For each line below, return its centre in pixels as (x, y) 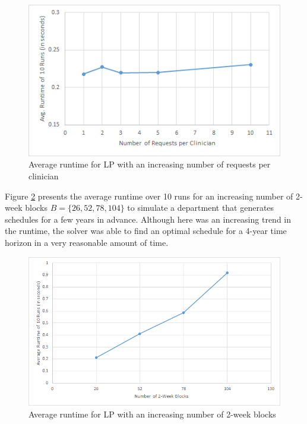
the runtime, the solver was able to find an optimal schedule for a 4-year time (146, 231)
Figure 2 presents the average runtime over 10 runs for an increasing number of (149, 196)
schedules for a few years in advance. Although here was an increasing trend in (148, 219)
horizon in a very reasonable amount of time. (87, 242)
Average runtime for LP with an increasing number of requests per (150, 164)
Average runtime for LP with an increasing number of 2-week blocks (152, 414)
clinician (44, 175)
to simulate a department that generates (201, 208)
